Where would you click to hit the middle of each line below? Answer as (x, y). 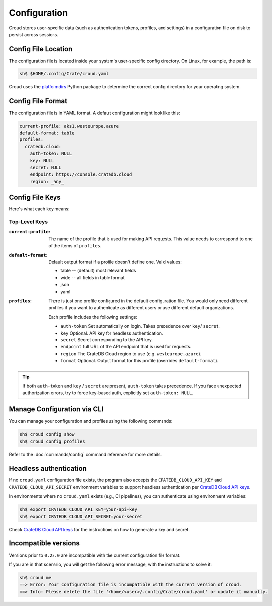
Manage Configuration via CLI (56, 409)
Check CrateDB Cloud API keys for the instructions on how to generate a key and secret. (100, 529)
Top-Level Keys (28, 222)
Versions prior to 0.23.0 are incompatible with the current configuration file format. (95, 555)
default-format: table (47, 133)
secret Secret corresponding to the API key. (107, 339)
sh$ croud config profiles (52, 441)
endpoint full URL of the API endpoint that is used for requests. (126, 347)
